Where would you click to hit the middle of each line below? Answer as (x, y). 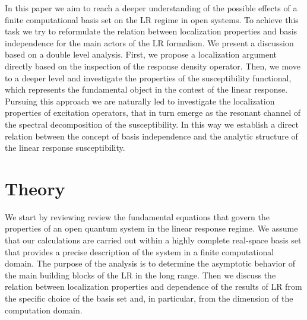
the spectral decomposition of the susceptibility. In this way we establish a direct (152, 124)
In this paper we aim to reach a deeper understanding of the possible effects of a (151, 8)
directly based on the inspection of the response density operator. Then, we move (153, 66)
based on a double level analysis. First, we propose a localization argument (141, 54)
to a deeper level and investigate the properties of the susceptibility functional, (148, 77)
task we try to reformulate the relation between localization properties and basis (151, 31)
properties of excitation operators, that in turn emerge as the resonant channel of (153, 113)
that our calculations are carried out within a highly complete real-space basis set (153, 240)
